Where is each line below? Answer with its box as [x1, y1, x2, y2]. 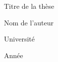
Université [4, 34, 35, 44]
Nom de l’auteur [4, 17, 54, 27]
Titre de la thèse [4, 1, 55, 11]
